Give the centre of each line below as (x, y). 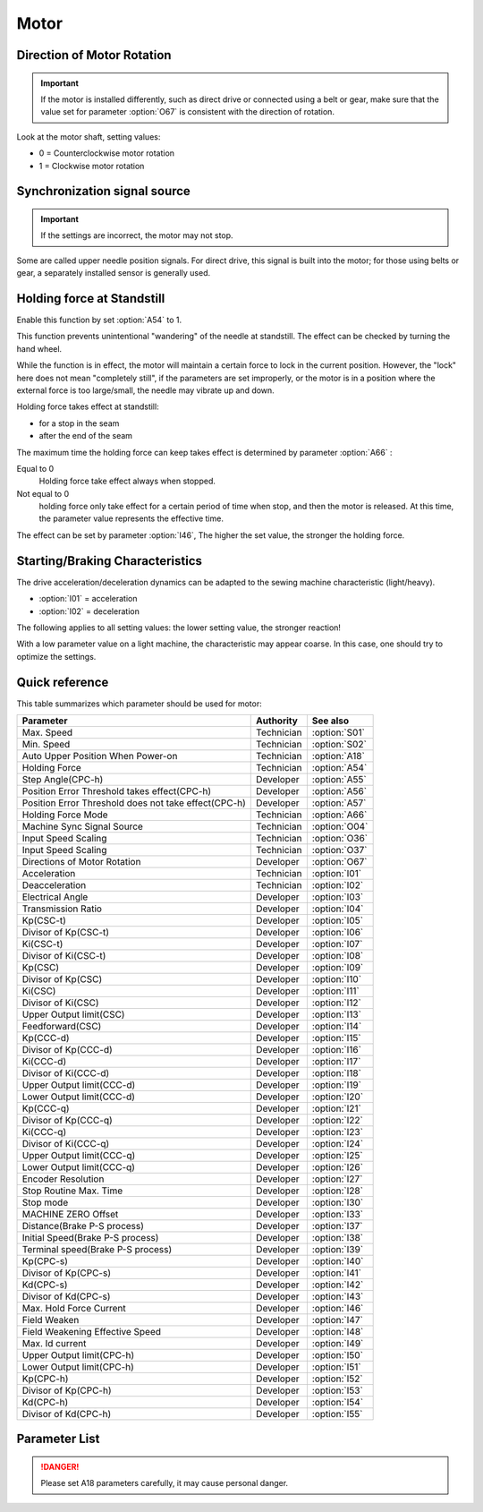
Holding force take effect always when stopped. (127, 481)
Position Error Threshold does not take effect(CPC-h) (134, 803)
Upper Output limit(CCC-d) (79, 1085)
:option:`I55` (337, 1414)
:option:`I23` (338, 1132)
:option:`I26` (338, 1167)
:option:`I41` (337, 1273)
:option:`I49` (338, 1344)
